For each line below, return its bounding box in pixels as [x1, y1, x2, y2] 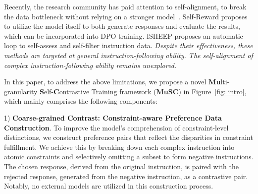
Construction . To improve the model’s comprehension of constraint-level [4, 122, 229, 132]
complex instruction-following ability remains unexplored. [4, 60, 177, 70]
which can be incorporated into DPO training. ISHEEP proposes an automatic [4, 30, 243, 41]
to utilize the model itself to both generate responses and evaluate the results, [4, 21, 240, 31]
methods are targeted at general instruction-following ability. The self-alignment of [4, 50, 253, 60]
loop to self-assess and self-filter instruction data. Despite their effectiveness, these [4, 40, 253, 51]
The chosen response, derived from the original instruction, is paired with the [4, 161, 239, 171]
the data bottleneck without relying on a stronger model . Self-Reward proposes [4, 11, 248, 21]
